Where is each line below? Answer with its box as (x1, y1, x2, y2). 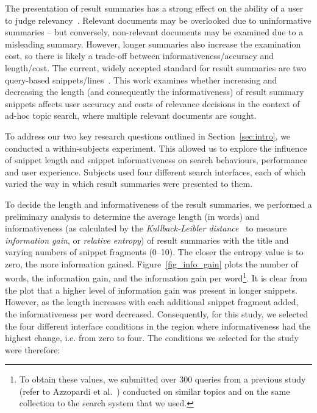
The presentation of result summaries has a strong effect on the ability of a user (5, 2, 304, 14)
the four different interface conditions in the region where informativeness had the (5, 319, 311, 332)
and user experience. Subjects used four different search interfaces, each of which (5, 165, 306, 178)
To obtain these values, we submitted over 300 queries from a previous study (19, 373, 306, 386)
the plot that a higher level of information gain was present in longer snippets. (5, 283, 297, 296)
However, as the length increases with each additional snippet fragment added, (5, 295, 299, 308)
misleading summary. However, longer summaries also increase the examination (5, 37, 301, 50)
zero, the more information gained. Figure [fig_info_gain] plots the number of (5, 257, 298, 270)
